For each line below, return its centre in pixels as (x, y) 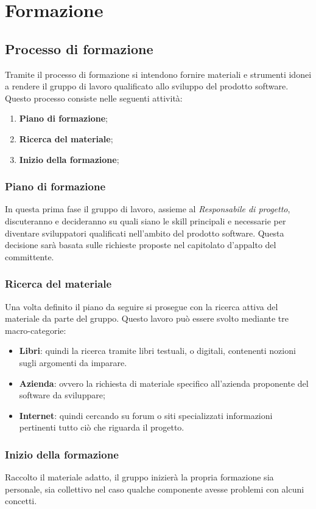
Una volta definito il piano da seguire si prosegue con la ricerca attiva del (142, 306)
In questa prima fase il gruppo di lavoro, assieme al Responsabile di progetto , (148, 209)
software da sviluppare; (62, 395)
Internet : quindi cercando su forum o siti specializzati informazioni (146, 415)
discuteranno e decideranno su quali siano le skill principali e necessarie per (146, 220)
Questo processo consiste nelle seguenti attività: (94, 98)
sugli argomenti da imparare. (73, 362)
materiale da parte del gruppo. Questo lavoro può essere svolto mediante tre (147, 318)
